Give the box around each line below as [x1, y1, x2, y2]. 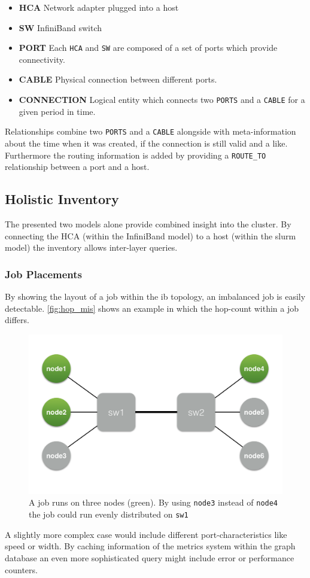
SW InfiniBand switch [19, 21, 102, 34]
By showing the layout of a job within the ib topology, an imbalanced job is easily [5, 290, 306, 302]
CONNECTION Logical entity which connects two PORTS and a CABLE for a [19, 93, 305, 106]
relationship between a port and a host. [5, 160, 150, 173]
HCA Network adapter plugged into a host [19, 1, 179, 13]
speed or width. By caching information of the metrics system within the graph [5, 540, 296, 552]
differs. [5, 314, 29, 326]
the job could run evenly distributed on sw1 [29, 508, 189, 521]
